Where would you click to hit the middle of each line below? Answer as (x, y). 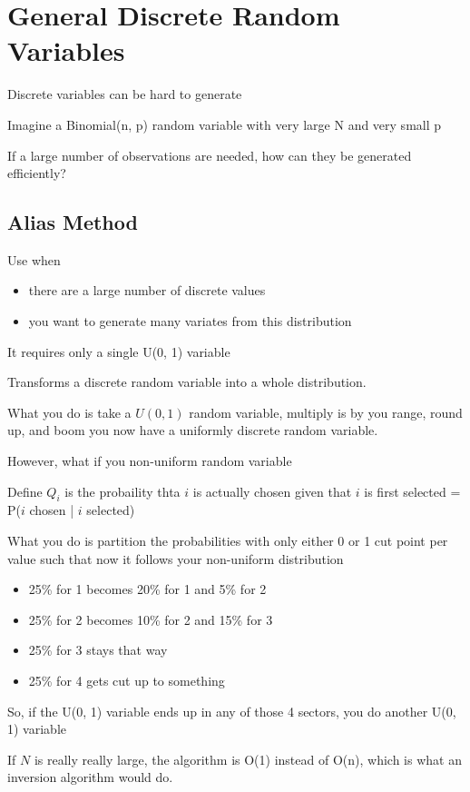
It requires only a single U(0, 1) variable (119, 351)
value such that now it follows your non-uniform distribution (176, 558)
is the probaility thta (122, 491)
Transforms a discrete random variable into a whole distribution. (187, 382)
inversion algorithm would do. (90, 777)
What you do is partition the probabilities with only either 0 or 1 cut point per (228, 541)
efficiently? (37, 173)
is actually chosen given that (272, 491)
